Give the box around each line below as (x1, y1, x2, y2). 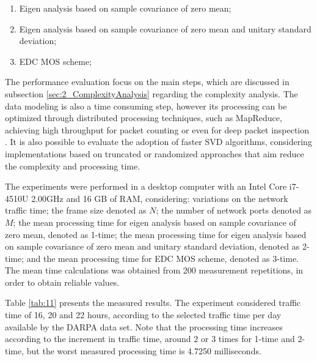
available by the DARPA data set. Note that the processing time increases (5, 320, 283, 333)
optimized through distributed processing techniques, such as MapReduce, (5, 111, 282, 124)
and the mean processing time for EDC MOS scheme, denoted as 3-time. (26, 251, 299, 264)
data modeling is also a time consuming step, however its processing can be (5, 99, 287, 112)
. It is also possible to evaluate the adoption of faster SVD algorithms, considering (5, 135, 312, 148)
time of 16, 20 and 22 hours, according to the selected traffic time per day (5, 308, 282, 321)
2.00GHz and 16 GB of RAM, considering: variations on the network (31, 192, 288, 204)
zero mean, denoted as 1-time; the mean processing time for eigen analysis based (5, 228, 307, 240)
